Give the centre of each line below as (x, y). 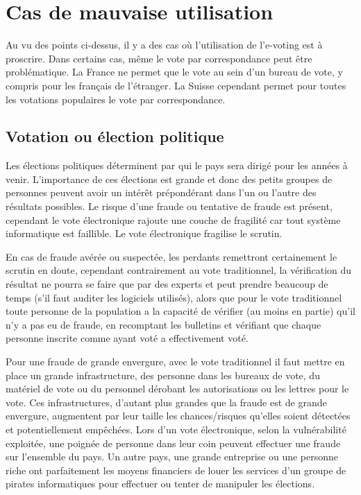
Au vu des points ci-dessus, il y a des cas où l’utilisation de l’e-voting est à (164, 45)
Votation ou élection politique (115, 136)
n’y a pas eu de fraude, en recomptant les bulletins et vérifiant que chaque (163, 324)
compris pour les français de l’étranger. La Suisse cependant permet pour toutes (176, 85)
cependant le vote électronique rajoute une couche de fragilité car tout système (173, 219)
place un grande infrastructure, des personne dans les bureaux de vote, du (163, 375)
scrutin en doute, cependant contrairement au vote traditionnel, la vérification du (179, 270)
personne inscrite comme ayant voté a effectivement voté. (127, 338)
